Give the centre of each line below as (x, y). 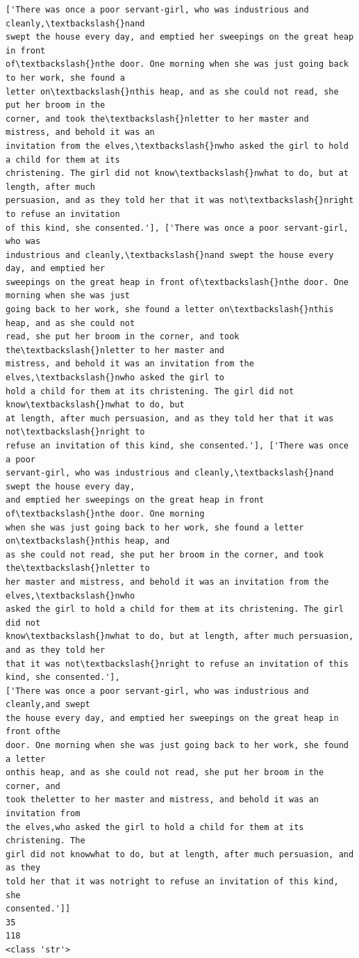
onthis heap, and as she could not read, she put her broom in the (165, 773)
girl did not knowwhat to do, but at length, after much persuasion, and (180, 854)
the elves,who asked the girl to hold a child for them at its (155, 827)
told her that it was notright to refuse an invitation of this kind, (172, 882)
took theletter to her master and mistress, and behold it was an (162, 800)
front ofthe (33, 732)
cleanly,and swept (48, 705)
